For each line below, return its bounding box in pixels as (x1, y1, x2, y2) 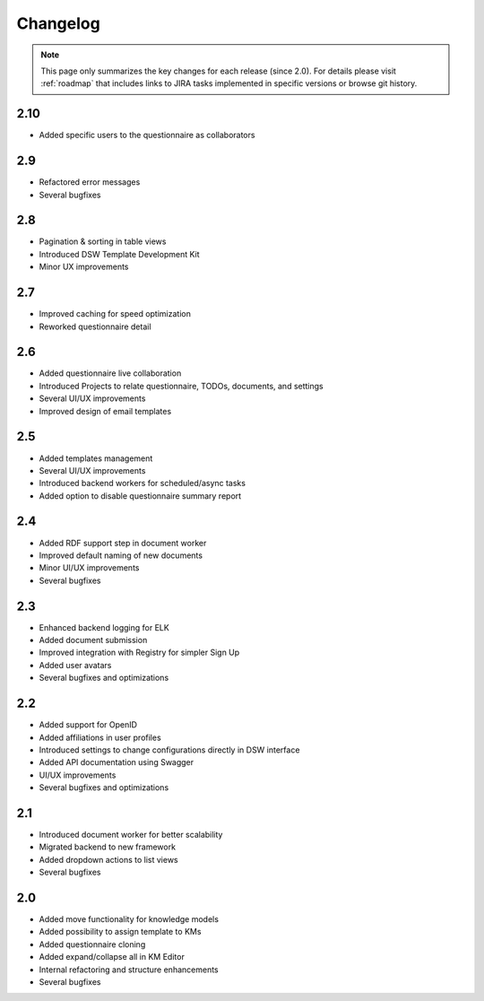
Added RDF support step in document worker (39, 537, 207, 548)
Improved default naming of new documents (39, 550, 203, 561)
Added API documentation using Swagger (39, 757, 194, 768)
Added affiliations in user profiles (39, 732, 161, 743)
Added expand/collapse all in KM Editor (39, 952, 186, 962)
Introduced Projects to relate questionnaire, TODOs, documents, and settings (39, 380, 324, 391)
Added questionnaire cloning (39, 938, 146, 950)
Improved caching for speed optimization (39, 309, 192, 319)
